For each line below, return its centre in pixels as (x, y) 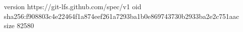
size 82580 (19, 25)
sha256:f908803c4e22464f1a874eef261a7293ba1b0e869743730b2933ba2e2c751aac (121, 16)
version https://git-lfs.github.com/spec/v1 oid (73, 6)
